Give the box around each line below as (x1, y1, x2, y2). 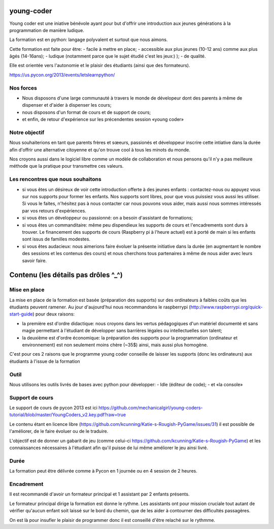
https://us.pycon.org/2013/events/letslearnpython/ (9, 72, 115, 78)
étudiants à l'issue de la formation (9, 358, 81, 364)
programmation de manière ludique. (9, 27, 85, 33)
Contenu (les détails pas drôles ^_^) (9, 271, 123, 279)
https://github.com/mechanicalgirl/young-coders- (98, 404, 203, 411)
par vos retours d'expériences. (22, 207, 86, 213)
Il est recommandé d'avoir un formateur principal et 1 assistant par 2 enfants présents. (9, 491, 190, 497)
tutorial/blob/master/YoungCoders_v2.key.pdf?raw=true (9, 412, 126, 418)
